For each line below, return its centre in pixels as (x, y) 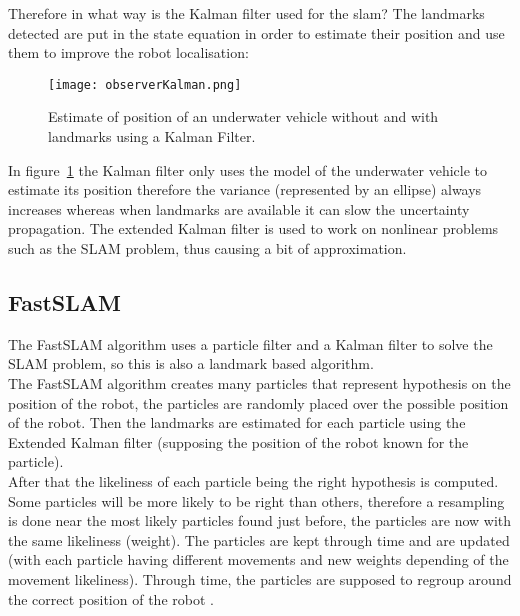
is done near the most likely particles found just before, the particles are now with (260, 520)
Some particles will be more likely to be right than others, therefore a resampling (256, 500)
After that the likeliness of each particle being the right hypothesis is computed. (253, 480)
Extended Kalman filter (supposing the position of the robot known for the (238, 441)
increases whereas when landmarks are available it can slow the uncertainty (239, 208)
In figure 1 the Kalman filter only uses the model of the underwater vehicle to (248, 169)
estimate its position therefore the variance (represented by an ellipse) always (245, 189)
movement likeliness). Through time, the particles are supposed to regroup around (260, 578)
